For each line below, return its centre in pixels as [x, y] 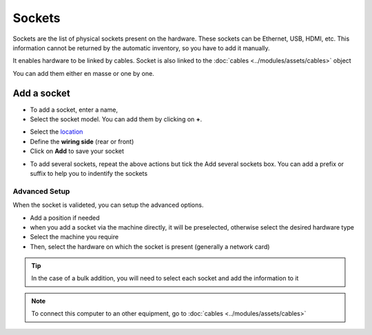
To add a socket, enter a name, [74, 110]
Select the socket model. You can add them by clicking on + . [116, 119]
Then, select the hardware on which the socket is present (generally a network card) [150, 246]
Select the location [56, 132]
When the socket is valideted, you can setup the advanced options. [108, 205]
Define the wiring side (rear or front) [82, 141]
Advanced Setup [41, 191]
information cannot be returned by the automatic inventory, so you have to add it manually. [141, 48]
